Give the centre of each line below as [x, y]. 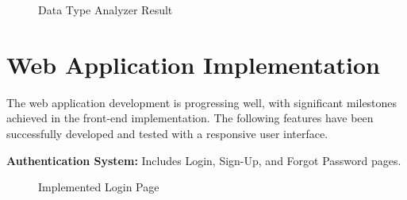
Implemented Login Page [99, 187]
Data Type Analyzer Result [106, 10]
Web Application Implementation [193, 64]
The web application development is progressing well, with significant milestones [202, 102]
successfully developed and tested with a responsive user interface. [167, 133]
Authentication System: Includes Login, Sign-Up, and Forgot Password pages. [204, 160]
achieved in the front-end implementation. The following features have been [190, 118]
